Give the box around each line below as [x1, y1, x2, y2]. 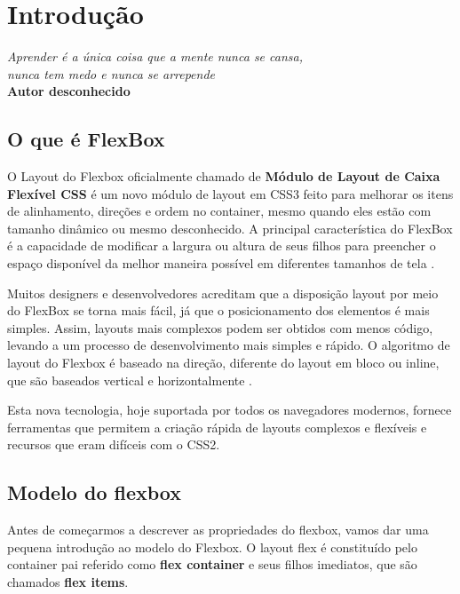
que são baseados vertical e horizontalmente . [7, 370, 253, 389]
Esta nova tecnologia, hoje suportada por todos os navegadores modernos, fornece [7, 400, 452, 419]
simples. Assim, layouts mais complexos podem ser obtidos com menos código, [7, 318, 433, 337]
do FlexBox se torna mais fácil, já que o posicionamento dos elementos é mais [7, 301, 430, 320]
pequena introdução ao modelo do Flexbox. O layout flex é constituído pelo [7, 537, 417, 556]
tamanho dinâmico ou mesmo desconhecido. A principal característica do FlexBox [7, 218, 453, 237]
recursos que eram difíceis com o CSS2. [7, 435, 220, 454]
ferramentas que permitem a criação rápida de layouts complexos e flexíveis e [7, 417, 427, 436]
